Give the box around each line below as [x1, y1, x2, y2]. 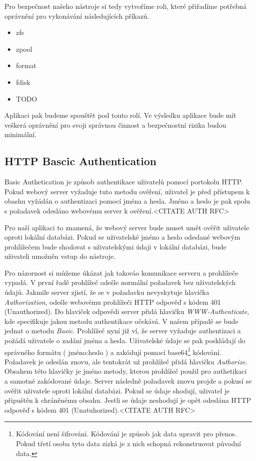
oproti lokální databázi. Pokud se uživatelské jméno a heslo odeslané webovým [4, 232, 241, 242]
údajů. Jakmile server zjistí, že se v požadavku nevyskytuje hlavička [4, 287, 209, 297]
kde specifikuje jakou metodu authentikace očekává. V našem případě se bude [4, 316, 238, 326]
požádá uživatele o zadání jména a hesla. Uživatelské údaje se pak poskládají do [4, 335, 246, 346]
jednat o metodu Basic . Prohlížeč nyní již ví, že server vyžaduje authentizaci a [4, 325, 241, 336]
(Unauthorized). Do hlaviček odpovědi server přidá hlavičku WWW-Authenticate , [4, 306, 249, 317]
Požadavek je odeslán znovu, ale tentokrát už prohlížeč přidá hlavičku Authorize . [4, 356, 248, 366]
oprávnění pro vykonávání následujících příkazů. [4, 10, 149, 21]
